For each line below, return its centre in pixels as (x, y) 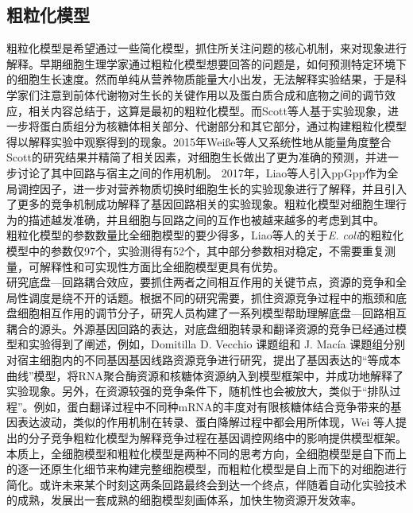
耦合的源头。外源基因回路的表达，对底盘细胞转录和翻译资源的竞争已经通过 (201, 328)
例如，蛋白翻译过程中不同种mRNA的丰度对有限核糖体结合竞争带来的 (212, 406)
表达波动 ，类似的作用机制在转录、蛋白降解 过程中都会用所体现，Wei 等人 (206, 422)
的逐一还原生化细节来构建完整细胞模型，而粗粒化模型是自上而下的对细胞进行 (206, 469)
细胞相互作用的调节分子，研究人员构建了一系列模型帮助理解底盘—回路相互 (212, 313)
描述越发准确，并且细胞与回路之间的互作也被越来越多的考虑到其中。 (206, 219)
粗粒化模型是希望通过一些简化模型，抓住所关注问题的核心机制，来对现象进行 (206, 48)
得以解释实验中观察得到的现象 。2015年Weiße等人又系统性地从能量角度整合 (199, 141)
